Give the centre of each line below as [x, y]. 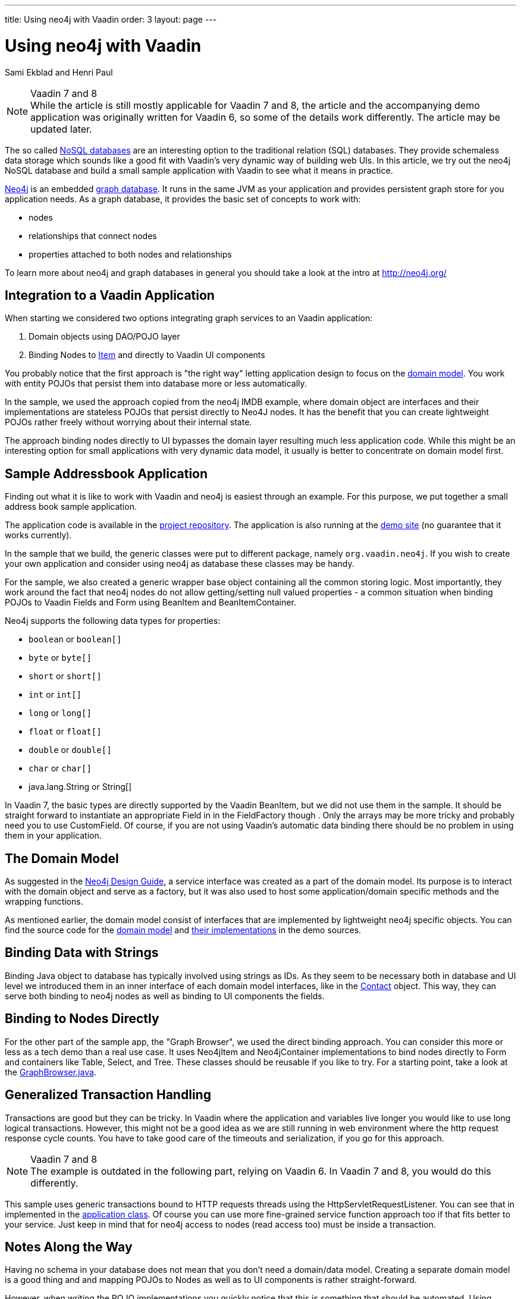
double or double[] [70, 750]
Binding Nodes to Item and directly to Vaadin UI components [147, 355]
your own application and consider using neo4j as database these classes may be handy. [180, 564]
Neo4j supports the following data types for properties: [113, 621]
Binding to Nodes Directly [82, 1019]
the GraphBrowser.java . [51, 1072]
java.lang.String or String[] [80, 787]
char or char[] [60, 768]
